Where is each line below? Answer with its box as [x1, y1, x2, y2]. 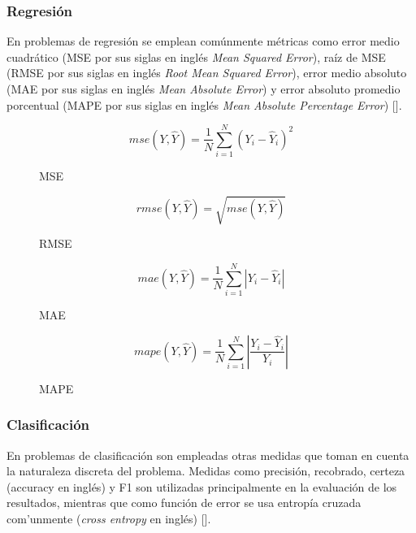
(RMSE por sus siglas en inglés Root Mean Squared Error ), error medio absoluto [6, 64, 407, 81]
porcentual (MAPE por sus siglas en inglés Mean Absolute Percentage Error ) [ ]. [6, 96, 402, 113]
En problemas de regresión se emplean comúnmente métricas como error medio [6, 32, 400, 50]
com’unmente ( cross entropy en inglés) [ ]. [6, 509, 211, 526]
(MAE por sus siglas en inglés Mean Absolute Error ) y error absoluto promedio [6, 80, 401, 97]
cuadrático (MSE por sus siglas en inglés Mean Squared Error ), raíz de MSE [6, 48, 386, 65]
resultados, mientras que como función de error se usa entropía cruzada [6, 494, 362, 511]
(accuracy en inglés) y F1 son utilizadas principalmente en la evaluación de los [6, 478, 397, 495]
